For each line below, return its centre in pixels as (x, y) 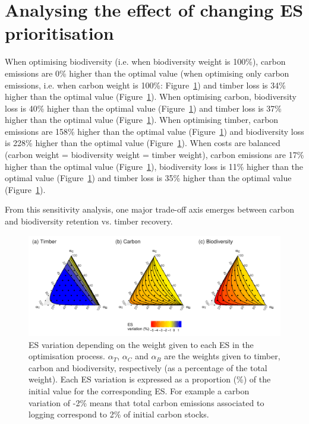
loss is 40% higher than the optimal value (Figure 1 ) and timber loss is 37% (143, 108)
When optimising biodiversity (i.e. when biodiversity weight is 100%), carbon (145, 61)
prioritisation (59, 33)
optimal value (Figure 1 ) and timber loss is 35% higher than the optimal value (148, 178)
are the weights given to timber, (222, 356)
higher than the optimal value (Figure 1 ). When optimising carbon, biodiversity (151, 96)
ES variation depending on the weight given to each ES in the (141, 344)
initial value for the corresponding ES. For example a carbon (139, 390)
